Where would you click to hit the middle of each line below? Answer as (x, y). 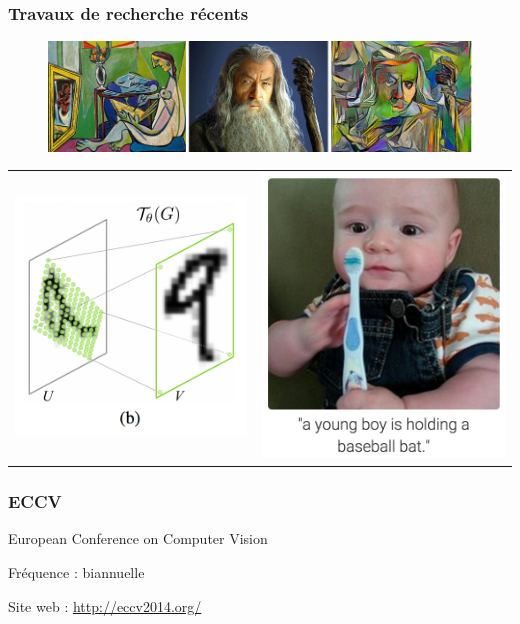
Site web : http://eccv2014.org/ (105, 605)
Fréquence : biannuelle (76, 572)
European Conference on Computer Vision (138, 538)
